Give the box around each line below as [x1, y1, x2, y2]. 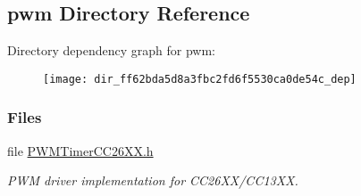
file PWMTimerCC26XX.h [7, 141, 154, 159]
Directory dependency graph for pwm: [7, 41, 215, 60]
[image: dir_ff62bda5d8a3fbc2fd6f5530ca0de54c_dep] [43, 72, 357, 86]
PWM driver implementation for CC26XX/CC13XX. [7, 171, 298, 190]
